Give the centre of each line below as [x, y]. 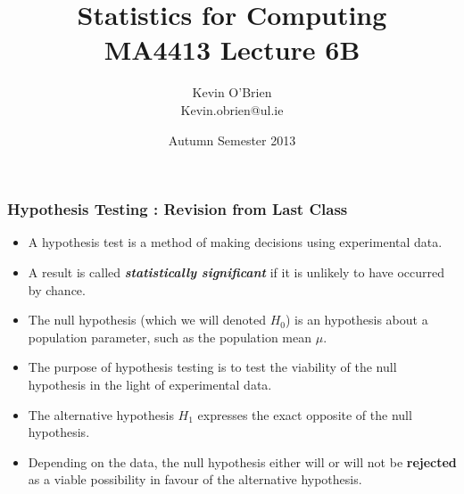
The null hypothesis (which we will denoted [147, 320]
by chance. [57, 289]
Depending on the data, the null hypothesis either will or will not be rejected [242, 461]
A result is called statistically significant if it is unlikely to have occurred [236, 272]
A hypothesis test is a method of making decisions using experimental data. [235, 242]
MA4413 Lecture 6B [232, 49]
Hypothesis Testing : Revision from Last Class [178, 209]
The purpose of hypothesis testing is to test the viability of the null [212, 367]
